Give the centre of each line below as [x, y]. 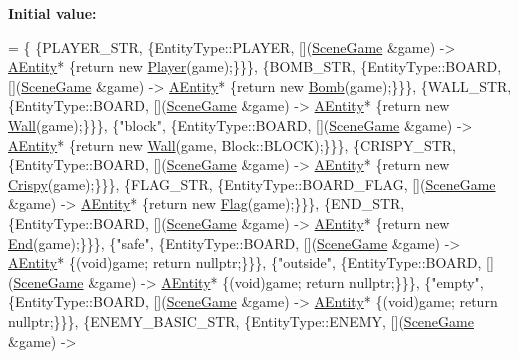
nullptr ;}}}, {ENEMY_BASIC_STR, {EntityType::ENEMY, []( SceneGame [241, 320]
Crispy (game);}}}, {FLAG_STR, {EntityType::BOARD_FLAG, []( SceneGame [252, 183]
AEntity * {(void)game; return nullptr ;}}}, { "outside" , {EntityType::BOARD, [245, 262]
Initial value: [52, 13]
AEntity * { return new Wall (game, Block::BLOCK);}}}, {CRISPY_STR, [232, 144]
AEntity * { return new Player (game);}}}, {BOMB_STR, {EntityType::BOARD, [255, 66]
